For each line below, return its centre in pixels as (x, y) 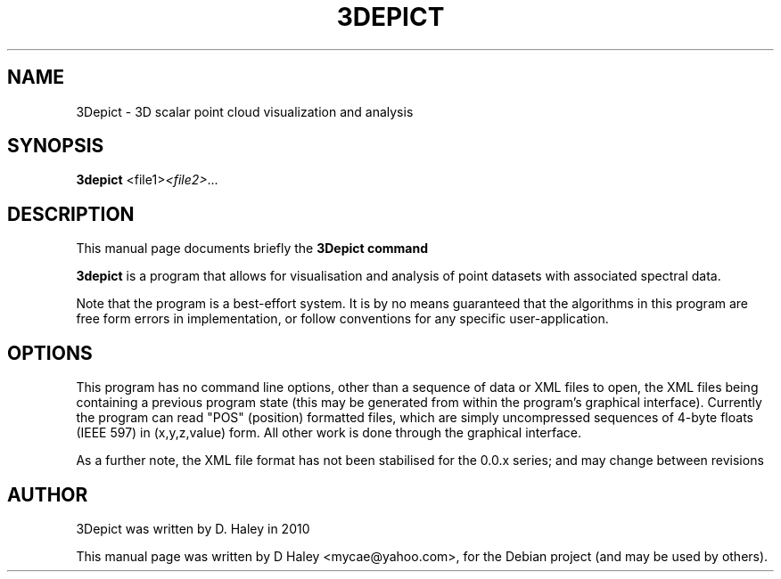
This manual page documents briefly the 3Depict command (252, 249)
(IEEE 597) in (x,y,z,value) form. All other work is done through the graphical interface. (329, 433)
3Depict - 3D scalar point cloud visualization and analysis (245, 111)
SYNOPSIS (56, 146)
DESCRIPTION (71, 214)
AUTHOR (48, 494)
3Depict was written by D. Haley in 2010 (193, 528)
